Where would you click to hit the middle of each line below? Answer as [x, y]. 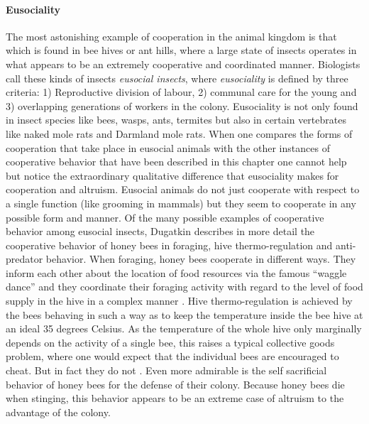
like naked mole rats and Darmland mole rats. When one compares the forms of [179, 133]
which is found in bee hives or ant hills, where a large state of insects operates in [181, 50]
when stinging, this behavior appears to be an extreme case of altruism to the [175, 398]
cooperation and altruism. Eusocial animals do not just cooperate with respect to [183, 189]
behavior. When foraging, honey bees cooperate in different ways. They [201, 259]
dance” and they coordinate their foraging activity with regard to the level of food [184, 287]
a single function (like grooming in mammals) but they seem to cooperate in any [181, 203]
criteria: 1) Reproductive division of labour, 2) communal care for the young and [181, 92]
